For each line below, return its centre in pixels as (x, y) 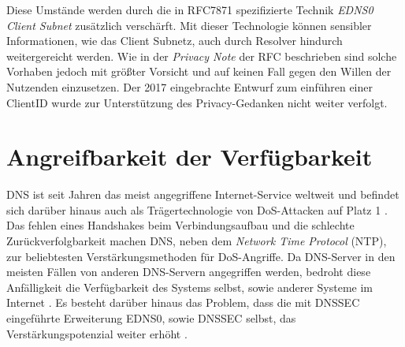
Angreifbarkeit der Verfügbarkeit (189, 157)
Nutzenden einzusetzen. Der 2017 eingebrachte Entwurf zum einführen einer (189, 86)
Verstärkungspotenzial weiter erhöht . (97, 333)
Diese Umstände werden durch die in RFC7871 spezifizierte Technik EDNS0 (190, 9)
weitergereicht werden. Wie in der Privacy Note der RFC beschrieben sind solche (202, 56)
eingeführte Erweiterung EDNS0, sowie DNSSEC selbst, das (151, 318)
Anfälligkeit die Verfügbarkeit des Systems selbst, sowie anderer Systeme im (189, 287)
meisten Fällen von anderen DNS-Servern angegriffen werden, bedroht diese (189, 272)
